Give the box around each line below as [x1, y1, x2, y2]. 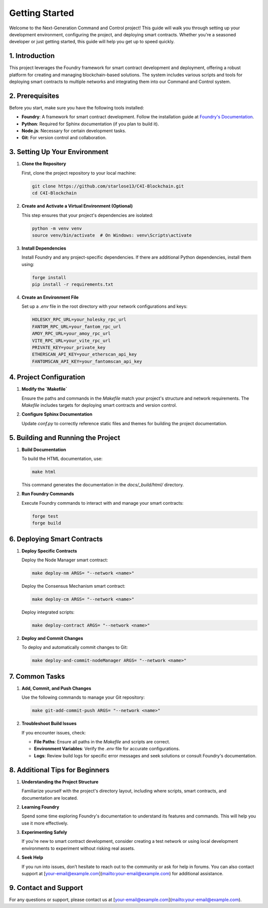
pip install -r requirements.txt [32, 281, 114, 287]
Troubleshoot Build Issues [21, 721, 77, 726]
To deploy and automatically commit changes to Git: [21, 644, 128, 650]
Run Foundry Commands [21, 491, 74, 497]
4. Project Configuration [9, 373, 85, 381]
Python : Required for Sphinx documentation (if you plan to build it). [21, 121, 159, 127]
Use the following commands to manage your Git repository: [21, 694, 145, 701]
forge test [32, 513, 59, 519]
